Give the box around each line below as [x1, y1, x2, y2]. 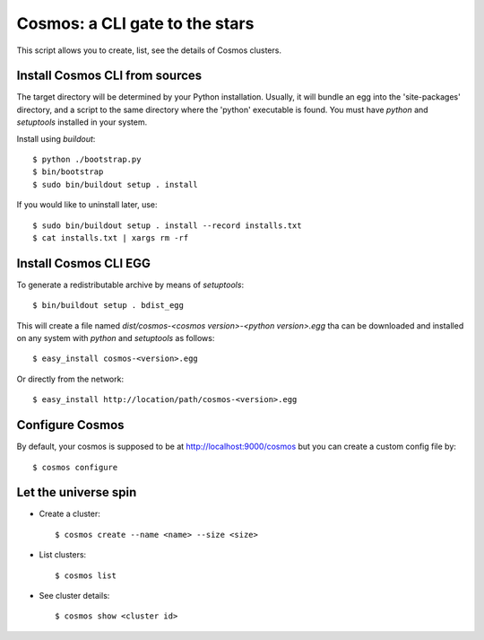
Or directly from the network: [16, 373, 125, 384]
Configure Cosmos [16, 417, 125, 433]
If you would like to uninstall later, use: [16, 199, 158, 210]
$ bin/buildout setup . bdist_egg [32, 301, 184, 311]
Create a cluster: [39, 508, 100, 520]
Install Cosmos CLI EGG [16, 256, 151, 271]
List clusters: [39, 549, 87, 560]
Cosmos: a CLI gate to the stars [16, 13, 255, 33]
